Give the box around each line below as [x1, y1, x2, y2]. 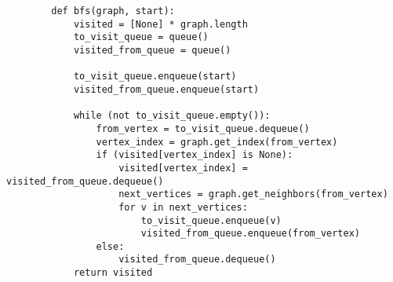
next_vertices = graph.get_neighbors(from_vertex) [118, 189, 388, 200]
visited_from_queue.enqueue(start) [73, 83, 260, 95]
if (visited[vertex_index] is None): [96, 149, 293, 161]
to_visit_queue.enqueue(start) [73, 71, 237, 82]
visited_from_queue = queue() [73, 44, 231, 56]
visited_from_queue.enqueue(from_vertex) [140, 228, 361, 240]
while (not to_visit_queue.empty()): [73, 110, 271, 122]
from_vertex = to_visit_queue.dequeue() [96, 123, 310, 134]
